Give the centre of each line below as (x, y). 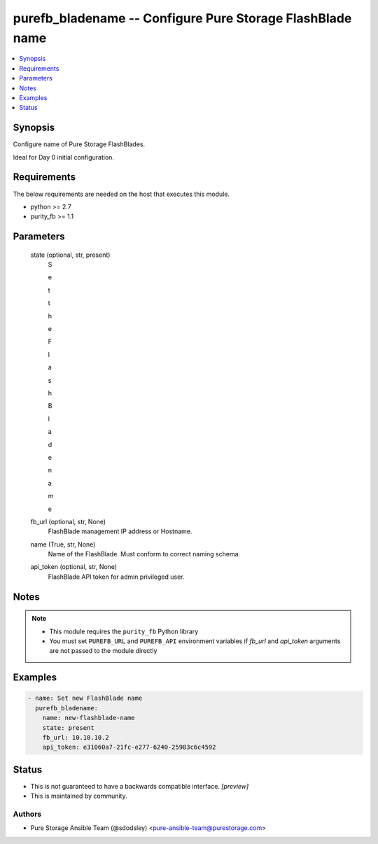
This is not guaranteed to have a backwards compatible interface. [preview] (140, 786)
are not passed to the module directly (103, 651)
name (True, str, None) (63, 544)
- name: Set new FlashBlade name (85, 698)
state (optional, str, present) (70, 255)
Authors (27, 814)
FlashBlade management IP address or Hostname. (120, 531)
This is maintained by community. (79, 796)
